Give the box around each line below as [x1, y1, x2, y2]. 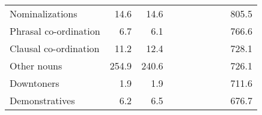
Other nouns [10, 59, 62, 72]
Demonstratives [10, 93, 75, 107]
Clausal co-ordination [10, 41, 100, 55]
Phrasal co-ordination [10, 24, 100, 38]
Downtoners [10, 76, 59, 90]
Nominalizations [10, 7, 78, 20]
